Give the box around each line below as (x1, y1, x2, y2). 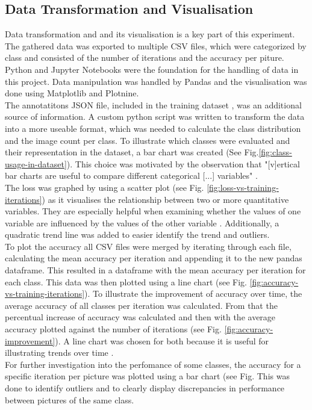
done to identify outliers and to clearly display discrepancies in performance (5, 382, 285, 394)
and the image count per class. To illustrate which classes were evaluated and (5, 134, 290, 146)
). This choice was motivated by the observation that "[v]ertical (66, 157, 300, 170)
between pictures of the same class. (5, 393, 134, 406)
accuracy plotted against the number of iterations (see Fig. (5, 323, 222, 335)
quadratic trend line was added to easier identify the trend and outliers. (5, 228, 270, 241)
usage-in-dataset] (5, 157, 67, 170)
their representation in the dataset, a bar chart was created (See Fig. (5, 146, 259, 158)
